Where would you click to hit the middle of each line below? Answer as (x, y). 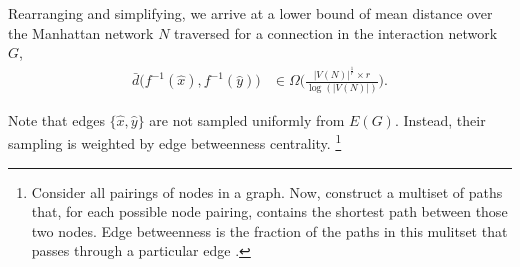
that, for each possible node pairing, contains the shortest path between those (269, 211)
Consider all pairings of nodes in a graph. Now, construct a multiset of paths (267, 191)
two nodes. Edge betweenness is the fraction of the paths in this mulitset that (269, 230)
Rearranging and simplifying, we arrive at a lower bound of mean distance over (250, 13)
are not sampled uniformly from (247, 119)
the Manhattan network (81, 32)
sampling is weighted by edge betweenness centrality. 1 (175, 141)
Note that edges (56, 119)
